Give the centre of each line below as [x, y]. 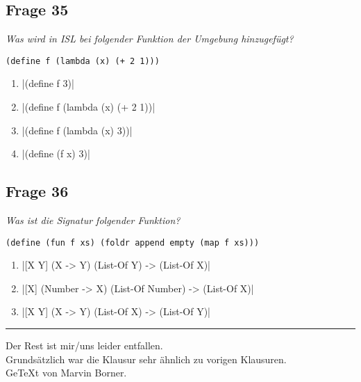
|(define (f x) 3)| [56, 153]
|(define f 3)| [48, 83]
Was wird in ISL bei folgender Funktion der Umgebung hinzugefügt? [150, 39]
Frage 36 [37, 191]
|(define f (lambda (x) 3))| [77, 130]
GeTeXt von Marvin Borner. [66, 373]
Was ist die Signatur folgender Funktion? [93, 220]
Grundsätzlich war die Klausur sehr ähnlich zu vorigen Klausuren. [146, 359]
